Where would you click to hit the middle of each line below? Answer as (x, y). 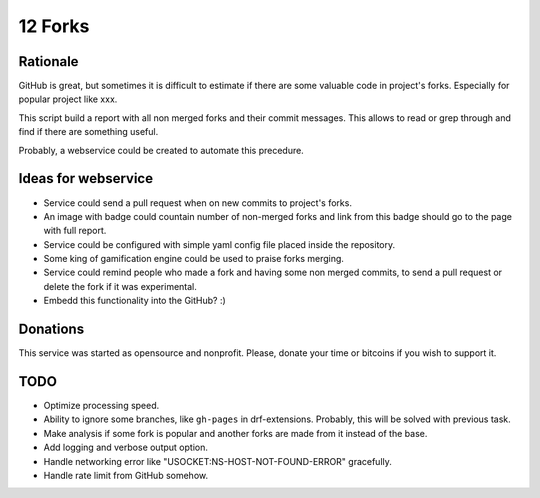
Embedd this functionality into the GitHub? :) (135, 301)
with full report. (75, 231)
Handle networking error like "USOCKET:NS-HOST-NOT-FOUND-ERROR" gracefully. (217, 461)
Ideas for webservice (86, 178)
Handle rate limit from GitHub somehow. (126, 476)
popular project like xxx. (68, 99)
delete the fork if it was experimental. (120, 286)
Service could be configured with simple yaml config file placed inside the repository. (219, 244)
